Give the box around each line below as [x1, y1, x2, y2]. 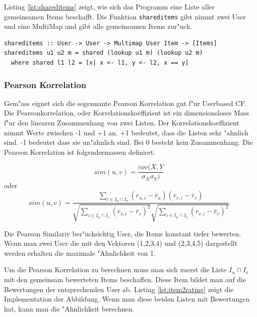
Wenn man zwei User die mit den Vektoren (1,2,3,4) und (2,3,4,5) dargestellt [4, 238, 238, 248]
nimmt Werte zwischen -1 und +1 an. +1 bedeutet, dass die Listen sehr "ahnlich [4, 127, 249, 137]
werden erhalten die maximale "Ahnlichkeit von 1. [4, 247, 156, 258]
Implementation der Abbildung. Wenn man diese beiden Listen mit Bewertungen [4, 294, 250, 304]
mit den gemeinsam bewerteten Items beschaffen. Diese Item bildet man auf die [4, 274, 246, 285]
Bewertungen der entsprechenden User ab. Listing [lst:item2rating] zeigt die [4, 284, 234, 294]
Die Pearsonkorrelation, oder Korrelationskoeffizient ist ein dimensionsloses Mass [4, 107, 250, 118]
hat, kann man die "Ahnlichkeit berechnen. [4, 303, 134, 314]
